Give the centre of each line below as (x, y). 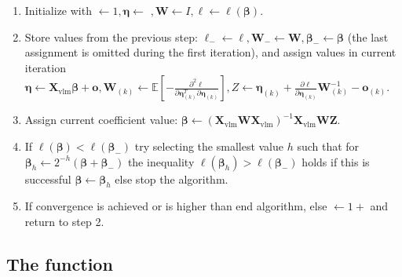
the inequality (161, 161)
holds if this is (336, 161)
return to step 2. (64, 221)
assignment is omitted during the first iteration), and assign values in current (210, 52)
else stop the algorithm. (172, 179)
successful (48, 179)
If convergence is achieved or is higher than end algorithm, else (176, 206)
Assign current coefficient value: (101, 120)
